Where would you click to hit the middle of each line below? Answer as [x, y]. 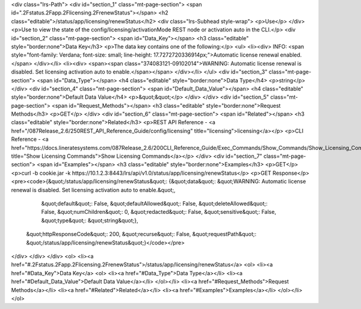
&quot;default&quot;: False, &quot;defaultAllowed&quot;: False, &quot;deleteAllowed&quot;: [154, 203]
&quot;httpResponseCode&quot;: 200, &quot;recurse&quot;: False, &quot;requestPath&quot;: [141, 234]
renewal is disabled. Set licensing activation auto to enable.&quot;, [93, 190]
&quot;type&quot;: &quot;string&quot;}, [90, 220]
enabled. [291, 55]
